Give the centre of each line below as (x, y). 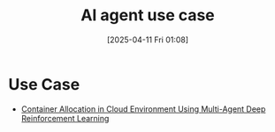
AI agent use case (148, 15)
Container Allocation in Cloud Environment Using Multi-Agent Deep (143, 109)
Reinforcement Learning (65, 118)
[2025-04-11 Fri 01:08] (148, 40)
